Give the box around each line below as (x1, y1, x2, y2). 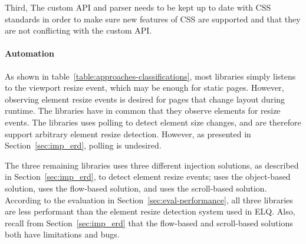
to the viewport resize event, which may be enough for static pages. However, (5, 81, 284, 94)
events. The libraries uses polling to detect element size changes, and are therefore (5, 116, 301, 128)
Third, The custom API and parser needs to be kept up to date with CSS (5, 1, 271, 13)
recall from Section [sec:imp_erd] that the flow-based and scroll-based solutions (5, 216, 293, 229)
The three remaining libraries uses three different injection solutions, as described (5, 159, 299, 171)
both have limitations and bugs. (5, 228, 120, 240)
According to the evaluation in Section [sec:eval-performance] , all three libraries (5, 193, 293, 206)
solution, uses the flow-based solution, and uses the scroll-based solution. (5, 182, 267, 194)
